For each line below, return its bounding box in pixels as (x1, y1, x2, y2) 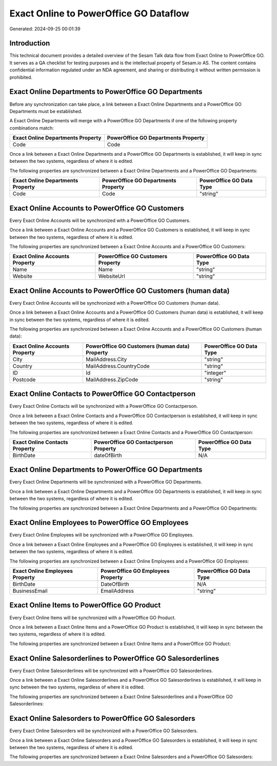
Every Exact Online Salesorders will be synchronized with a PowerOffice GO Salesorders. (9, 727, 198, 734)
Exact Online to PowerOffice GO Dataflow (9, 8, 189, 19)
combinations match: (9, 125, 54, 131)
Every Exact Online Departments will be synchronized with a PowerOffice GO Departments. (9, 479, 203, 485)
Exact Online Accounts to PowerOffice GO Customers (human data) (9, 286, 230, 295)
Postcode (12, 376, 36, 383)
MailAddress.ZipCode (85, 376, 138, 383)
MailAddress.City (85, 356, 127, 363)
